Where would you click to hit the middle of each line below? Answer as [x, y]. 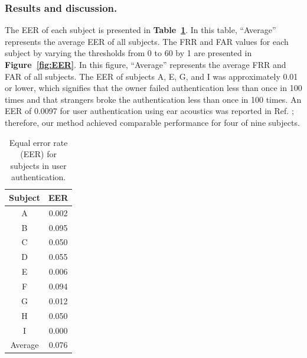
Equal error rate [38, 142]
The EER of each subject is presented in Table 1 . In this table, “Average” [141, 30]
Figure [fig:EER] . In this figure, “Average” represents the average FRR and [146, 64]
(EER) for [38, 154]
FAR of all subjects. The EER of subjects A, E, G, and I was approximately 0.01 [151, 76]
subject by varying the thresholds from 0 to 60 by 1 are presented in [128, 53]
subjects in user [38, 165]
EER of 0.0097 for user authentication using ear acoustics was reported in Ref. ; [149, 111]
